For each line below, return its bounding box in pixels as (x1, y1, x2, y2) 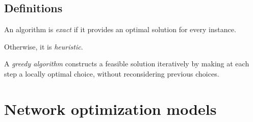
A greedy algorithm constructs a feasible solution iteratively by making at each (4, 58, 249, 69)
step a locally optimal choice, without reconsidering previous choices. (4, 68, 219, 79)
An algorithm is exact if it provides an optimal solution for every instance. (4, 24, 236, 35)
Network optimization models (4, 98, 217, 119)
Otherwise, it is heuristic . (4, 41, 83, 52)
